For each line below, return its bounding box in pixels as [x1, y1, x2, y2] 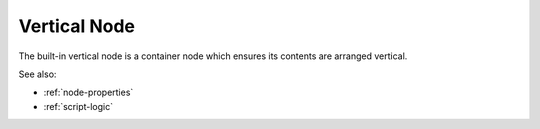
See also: [18, 68, 57, 80]
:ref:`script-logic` [43, 100, 114, 112]
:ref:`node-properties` [43, 86, 134, 99]
